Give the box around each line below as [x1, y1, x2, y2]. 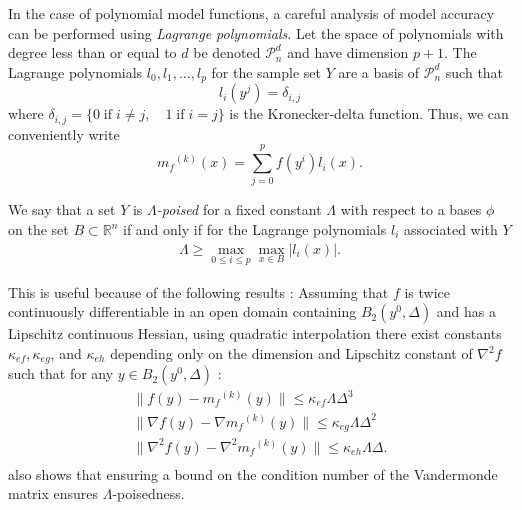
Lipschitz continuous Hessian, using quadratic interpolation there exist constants [8, 323, 502, 344]
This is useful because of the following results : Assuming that [8, 281, 389, 302]
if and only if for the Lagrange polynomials [122, 219, 387, 239]
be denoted [193, 42, 261, 63]
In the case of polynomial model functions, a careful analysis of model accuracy [8, 3, 495, 23]
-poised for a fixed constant [156, 199, 322, 220]
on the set [8, 219, 69, 239]
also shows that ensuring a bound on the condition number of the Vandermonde [8, 463, 498, 484]
